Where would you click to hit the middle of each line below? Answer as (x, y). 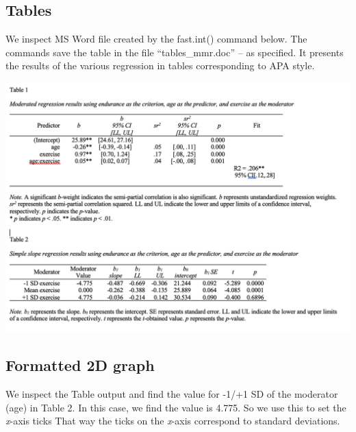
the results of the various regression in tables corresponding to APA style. (160, 65)
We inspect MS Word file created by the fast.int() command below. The (156, 39)
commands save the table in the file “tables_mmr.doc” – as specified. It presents (175, 52)
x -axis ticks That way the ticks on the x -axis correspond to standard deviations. (173, 421)
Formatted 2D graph (80, 365)
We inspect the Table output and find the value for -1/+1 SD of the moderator (172, 394)
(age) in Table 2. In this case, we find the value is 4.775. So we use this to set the (176, 407)
